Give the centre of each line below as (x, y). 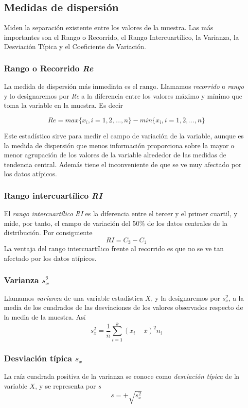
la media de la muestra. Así (45, 317)
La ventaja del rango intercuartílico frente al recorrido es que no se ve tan (114, 248)
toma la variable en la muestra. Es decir (63, 105)
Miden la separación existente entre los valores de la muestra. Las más (109, 27)
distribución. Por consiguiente (48, 232)
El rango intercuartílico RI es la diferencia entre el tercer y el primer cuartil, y (121, 213)
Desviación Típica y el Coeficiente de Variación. (75, 46)
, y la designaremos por (186, 297)
